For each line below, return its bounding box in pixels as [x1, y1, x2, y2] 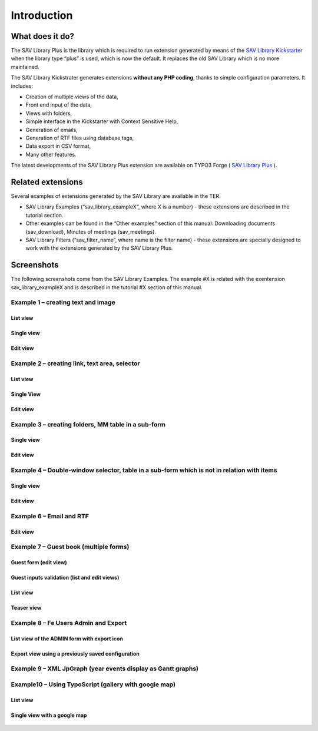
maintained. [11, 63, 39, 70]
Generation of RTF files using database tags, [25, 134, 134, 141]
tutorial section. [25, 211, 64, 219]
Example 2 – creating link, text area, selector [11, 359, 140, 368]
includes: [11, 82, 34, 90]
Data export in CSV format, [25, 143, 91, 150]
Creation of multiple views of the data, [25, 93, 119, 100]
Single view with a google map [11, 712, 87, 719]
